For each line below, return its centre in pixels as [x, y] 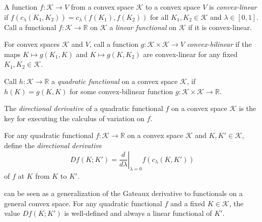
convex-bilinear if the [219, 44]
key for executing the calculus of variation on [74, 118]
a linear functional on [143, 27]
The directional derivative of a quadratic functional [84, 108]
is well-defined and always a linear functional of [138, 213]
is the [248, 108]
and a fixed [188, 203]
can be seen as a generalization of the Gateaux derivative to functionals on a [123, 193]
